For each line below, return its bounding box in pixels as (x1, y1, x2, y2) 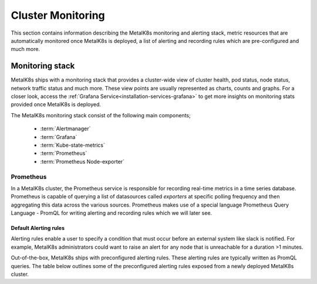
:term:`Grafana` (40, 133, 77, 140)
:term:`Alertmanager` (40, 125, 91, 132)
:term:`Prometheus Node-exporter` (40, 158, 124, 165)
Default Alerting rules (11, 225, 65, 232)
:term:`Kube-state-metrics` (40, 141, 105, 148)
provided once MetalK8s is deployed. (11, 101, 101, 108)
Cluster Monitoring (11, 9, 105, 22)
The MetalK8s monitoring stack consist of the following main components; (11, 111, 191, 119)
